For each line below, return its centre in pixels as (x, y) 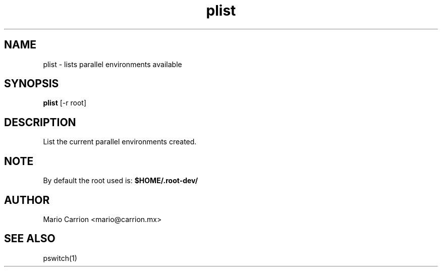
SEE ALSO (30, 239)
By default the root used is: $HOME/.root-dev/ (121, 181)
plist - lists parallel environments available (113, 64)
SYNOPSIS (32, 84)
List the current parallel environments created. (120, 142)
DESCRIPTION (40, 122)
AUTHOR (27, 200)
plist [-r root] (65, 103)
